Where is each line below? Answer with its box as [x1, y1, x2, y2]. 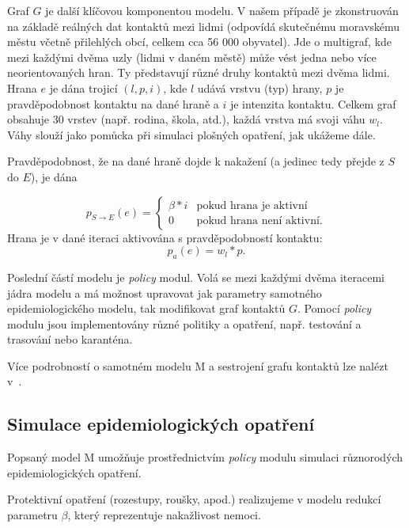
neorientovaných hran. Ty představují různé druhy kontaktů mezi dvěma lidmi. [7, 64, 390, 81]
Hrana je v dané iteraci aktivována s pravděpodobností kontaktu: [7, 229, 323, 245]
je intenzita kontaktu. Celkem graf [229, 95, 396, 112]
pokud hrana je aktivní [196, 199, 308, 211]
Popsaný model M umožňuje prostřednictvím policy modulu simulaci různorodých [7, 449, 403, 465]
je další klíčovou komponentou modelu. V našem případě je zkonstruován [45, 2, 399, 18]
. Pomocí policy [297, 300, 372, 317]
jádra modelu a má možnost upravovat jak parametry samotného [7, 284, 322, 301]
